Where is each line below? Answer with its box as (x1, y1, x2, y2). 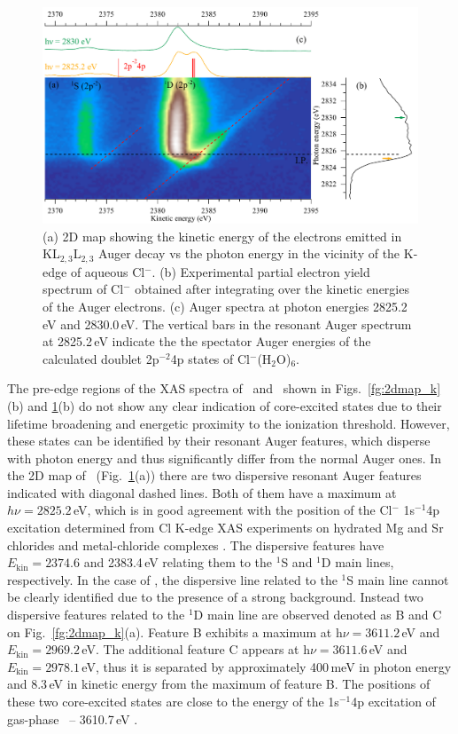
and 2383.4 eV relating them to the (83, 553, 273, 572)
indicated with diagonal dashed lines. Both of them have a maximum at (7, 483, 397, 501)
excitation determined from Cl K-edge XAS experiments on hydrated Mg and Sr (7, 518, 444, 537)
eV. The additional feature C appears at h (82, 640, 310, 659)
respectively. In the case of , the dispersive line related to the (7, 570, 338, 588)
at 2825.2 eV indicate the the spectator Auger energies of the (43, 332, 371, 351)
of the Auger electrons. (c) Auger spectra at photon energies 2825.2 (43, 296, 408, 315)
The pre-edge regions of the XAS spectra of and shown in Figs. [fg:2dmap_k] (7, 379, 441, 398)
